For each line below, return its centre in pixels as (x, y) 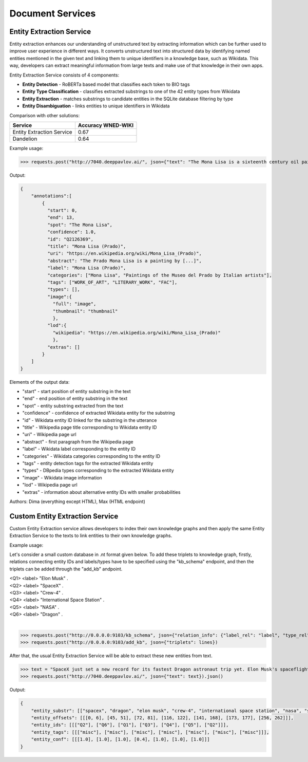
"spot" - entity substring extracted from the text (73, 405)
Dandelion (25, 139)
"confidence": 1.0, (72, 232)
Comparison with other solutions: (45, 115)
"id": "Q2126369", (70, 239)
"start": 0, (62, 210)
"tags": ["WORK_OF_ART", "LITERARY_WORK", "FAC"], (112, 282)
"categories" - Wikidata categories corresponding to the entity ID (91, 456)
